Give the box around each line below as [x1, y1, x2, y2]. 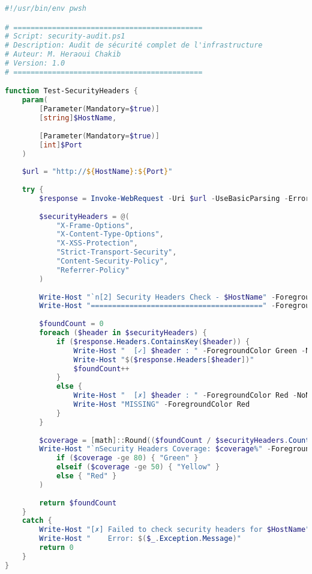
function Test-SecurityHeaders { [5, 87, 138, 96]
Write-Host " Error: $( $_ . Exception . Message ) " [39, 534, 241, 543]
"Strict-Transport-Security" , [56, 248, 177, 257]
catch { [22, 516, 52, 525]
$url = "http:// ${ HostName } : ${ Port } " [22, 167, 173, 176]
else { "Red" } [56, 472, 117, 481]
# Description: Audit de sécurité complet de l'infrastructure [5, 41, 263, 50]
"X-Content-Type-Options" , [56, 230, 164, 239]
